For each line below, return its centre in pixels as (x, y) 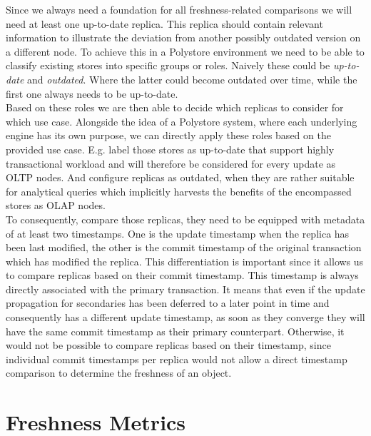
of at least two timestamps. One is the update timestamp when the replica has (178, 233)
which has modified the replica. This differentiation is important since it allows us (185, 261)
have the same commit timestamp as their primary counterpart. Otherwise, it (175, 331)
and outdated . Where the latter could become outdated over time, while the (192, 79)
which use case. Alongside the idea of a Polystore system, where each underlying (182, 121)
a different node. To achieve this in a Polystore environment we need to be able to (185, 51)
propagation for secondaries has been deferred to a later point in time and (168, 303)
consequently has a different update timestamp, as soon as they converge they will (185, 317)
